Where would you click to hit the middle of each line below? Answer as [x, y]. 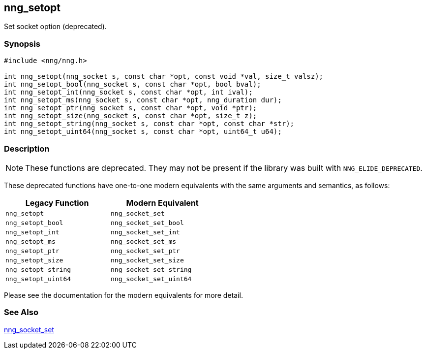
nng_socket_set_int [145, 232]
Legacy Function [57, 203]
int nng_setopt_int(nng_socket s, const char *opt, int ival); [128, 92]
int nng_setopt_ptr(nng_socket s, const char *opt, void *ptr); [131, 108]
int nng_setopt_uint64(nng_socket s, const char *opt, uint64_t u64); [143, 132]
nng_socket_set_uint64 [151, 279]
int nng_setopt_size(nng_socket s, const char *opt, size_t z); [131, 116]
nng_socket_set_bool [147, 223]
